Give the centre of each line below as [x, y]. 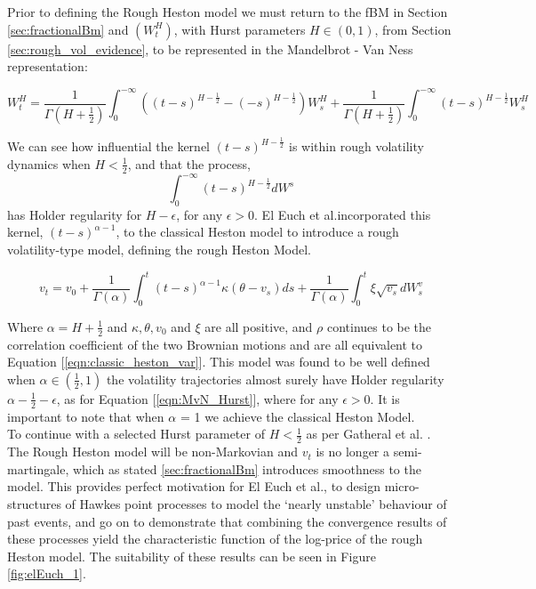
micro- [402, 486]
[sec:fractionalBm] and [68, 29]
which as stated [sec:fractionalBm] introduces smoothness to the [247, 468]
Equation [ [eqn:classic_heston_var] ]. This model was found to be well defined [219, 362]
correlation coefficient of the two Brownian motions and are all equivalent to [215, 344]
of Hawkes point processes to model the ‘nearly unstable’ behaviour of [256, 503]
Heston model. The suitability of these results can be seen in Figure [192, 556]
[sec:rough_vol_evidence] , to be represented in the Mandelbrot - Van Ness [210, 48]
